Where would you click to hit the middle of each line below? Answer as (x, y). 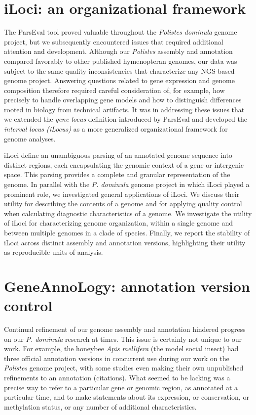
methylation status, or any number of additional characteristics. (100, 406)
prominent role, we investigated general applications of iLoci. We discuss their (122, 194)
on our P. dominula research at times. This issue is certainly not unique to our (123, 339)
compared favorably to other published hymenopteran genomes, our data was (121, 61)
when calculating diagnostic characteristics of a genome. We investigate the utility (128, 213)
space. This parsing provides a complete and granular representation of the (117, 174)
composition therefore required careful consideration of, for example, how (114, 90)
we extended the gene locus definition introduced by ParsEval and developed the (126, 119)
